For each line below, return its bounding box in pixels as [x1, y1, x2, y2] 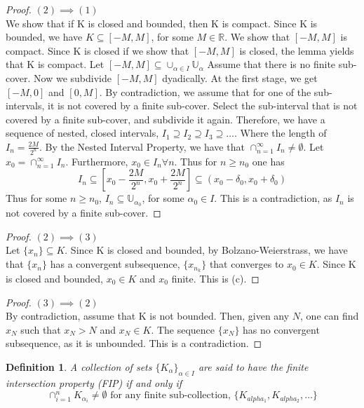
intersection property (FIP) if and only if [6, 375, 182, 390]
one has [252, 154, 285, 168]
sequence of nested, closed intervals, [6, 125, 159, 140]
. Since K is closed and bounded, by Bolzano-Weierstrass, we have [65, 243, 348, 257]
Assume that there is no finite [207, 57, 336, 72]
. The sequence [151, 322, 215, 336]
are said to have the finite [198, 359, 309, 374]
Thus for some [6, 191, 67, 205]
